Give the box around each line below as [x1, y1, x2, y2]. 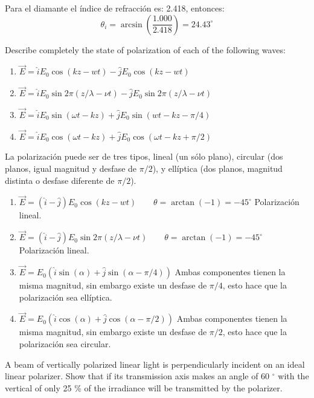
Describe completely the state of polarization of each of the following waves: [5, 43, 286, 56]
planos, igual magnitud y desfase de [5, 162, 137, 175]
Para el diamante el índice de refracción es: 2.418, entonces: [5, 2, 225, 14]
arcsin [120, 20, 143, 29]
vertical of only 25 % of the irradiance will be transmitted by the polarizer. [5, 381, 283, 394]
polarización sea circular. [19, 338, 111, 350]
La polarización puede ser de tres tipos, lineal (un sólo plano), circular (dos [5, 150, 283, 163]
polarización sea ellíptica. [19, 290, 112, 303]
